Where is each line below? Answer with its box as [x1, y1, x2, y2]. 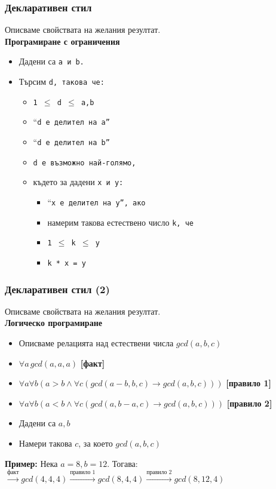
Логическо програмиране [5, 316, 102, 329]
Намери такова [19, 437, 72, 449]
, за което [78, 437, 113, 449]
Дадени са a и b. [19, 55, 84, 67]
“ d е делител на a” [33, 115, 110, 128]
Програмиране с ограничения [5, 35, 120, 47]
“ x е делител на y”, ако [47, 196, 146, 208]
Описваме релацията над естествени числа [19, 337, 174, 349]
